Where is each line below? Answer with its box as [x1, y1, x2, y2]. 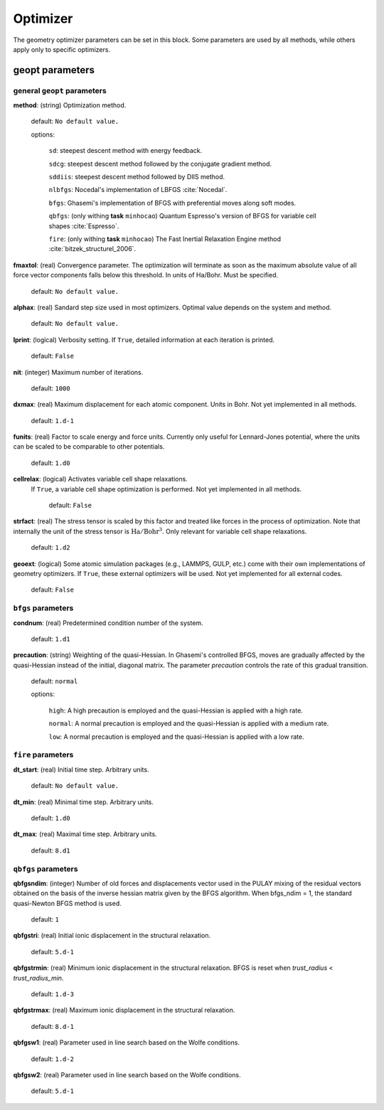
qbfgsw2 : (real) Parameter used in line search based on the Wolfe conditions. [13, 1070, 241, 1079]
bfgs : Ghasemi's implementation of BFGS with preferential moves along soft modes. [48, 198, 297, 207]
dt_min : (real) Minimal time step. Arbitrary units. [13, 797, 154, 806]
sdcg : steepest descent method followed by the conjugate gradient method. [48, 159, 272, 168]
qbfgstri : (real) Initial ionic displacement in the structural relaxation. [13, 932, 211, 940]
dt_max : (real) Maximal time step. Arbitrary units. [13, 830, 157, 838]
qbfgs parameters [13, 864, 78, 874]
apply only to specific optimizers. [13, 45, 110, 53]
